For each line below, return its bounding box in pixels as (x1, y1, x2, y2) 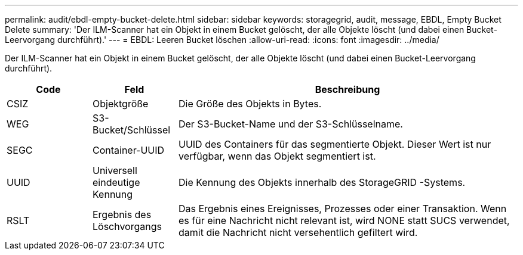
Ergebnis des (92, 209, 152, 220)
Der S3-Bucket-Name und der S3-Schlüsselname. (178, 118, 403, 130)
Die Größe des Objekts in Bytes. (178, 98, 322, 110)
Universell (92, 164, 137, 176)
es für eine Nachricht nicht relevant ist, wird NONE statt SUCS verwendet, (178, 214, 510, 226)
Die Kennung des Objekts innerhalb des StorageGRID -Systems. (178, 176, 466, 188)
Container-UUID (92, 144, 165, 156)
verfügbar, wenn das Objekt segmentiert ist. (178, 150, 376, 162)
